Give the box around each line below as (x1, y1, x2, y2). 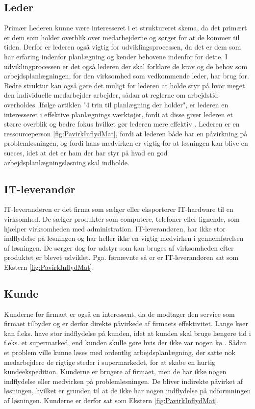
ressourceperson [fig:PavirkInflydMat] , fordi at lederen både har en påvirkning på (4, 128, 248, 138)
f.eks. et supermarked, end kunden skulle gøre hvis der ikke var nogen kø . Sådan (4, 337, 247, 348)
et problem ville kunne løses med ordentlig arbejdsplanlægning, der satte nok (4, 347, 235, 358)
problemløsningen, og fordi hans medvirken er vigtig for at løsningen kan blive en (4, 138, 248, 148)
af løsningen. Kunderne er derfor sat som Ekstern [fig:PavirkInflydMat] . (4, 395, 219, 406)
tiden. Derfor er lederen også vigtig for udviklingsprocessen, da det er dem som (4, 42, 241, 52)
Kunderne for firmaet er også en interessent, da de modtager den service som (4, 308, 235, 319)
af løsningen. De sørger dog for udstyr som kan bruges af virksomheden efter (4, 242, 234, 253)
